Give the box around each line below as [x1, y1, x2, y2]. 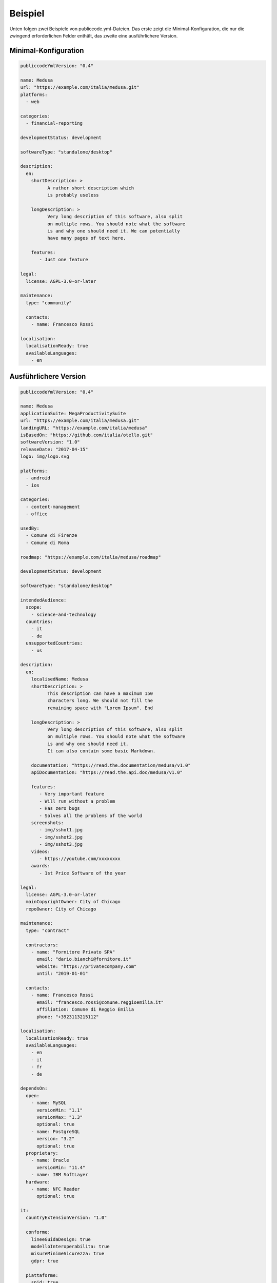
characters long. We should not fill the [47, 698, 153, 704]
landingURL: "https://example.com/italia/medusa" [20, 425, 148, 431]
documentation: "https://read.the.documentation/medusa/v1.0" [31, 762, 191, 768]
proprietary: [26, 1150, 58, 1156]
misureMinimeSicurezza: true [31, 1251, 105, 1257]
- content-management [26, 503, 81, 510]
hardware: [26, 1179, 51, 1185]
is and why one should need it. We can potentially [47, 228, 180, 234]
